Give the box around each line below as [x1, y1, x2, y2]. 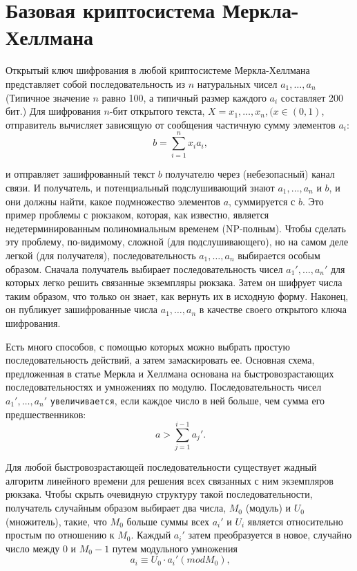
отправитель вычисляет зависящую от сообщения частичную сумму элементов [6, 117, 336, 131]
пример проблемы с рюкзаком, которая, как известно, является [6, 207, 269, 222]
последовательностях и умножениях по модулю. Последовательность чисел [6, 380, 322, 394]
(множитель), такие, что [6, 514, 107, 528]
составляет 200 [280, 90, 343, 104]
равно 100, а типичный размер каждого [102, 90, 267, 104]
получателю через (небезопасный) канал [165, 167, 335, 181]
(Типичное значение [6, 90, 90, 104]
